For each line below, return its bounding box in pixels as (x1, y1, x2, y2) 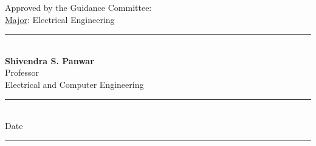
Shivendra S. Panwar (5, 54, 94, 67)
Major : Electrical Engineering (5, 13, 115, 25)
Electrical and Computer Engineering (5, 78, 144, 90)
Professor (5, 66, 39, 79)
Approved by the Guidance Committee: (5, 1, 152, 13)
